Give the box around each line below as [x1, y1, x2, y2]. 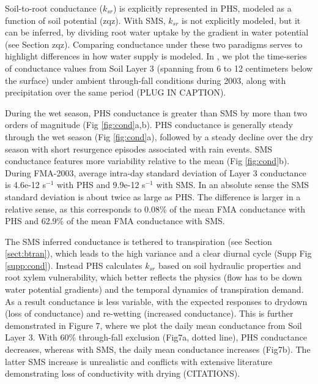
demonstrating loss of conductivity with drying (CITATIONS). [5, 367, 240, 380]
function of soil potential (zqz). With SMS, [5, 13, 166, 26]
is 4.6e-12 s [5, 178, 46, 191]
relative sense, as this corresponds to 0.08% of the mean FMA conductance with [5, 202, 306, 215]
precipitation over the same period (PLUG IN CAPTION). [5, 86, 226, 99]
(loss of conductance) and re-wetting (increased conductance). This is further [5, 307, 294, 320]
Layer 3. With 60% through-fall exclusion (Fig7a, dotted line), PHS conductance [5, 331, 307, 344]
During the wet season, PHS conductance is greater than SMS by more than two [5, 106, 307, 119]
